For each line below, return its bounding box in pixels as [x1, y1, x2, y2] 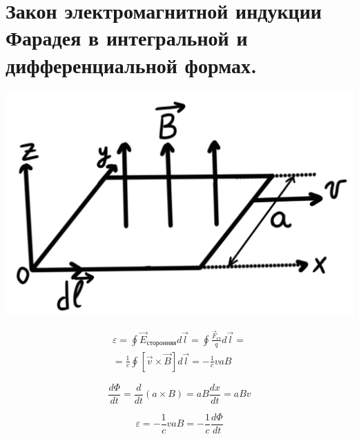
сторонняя [146, 340, 177, 347]
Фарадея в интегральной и [6, 23, 248, 52]
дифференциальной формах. [6, 50, 257, 79]
